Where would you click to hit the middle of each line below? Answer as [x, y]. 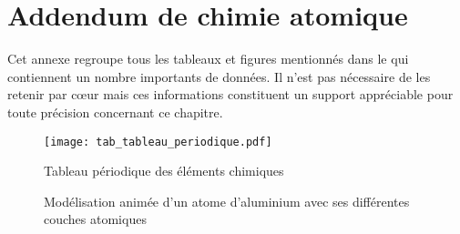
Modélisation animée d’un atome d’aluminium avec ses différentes [227, 201]
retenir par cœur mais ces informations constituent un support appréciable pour [230, 94]
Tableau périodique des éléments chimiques [164, 171]
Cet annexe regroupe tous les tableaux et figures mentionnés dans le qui [208, 59]
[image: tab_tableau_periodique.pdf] [158, 142]
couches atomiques [95, 219]
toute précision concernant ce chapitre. [115, 112]
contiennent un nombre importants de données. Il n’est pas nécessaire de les [219, 76]
